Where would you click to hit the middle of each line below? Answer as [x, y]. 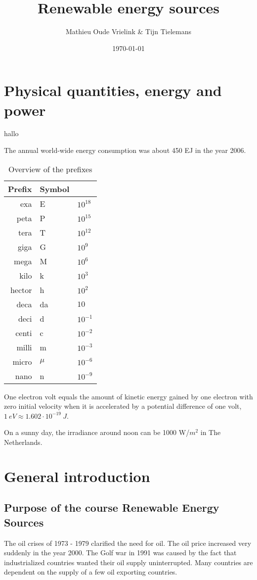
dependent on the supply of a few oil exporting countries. [91, 572]
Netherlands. [23, 442]
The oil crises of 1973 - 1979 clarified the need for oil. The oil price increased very [128, 543]
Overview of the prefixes [50, 169]
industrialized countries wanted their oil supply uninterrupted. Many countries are [128, 562]
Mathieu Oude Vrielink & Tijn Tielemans [128, 31]
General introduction [77, 476]
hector [21, 290]
